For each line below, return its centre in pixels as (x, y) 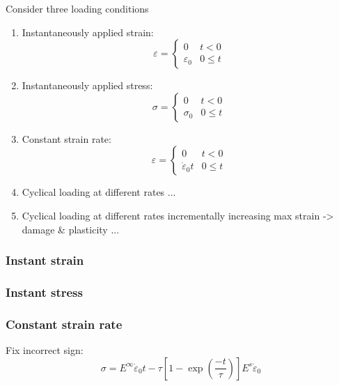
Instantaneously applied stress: (87, 85)
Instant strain (45, 260)
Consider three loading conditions (77, 8)
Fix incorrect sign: (45, 350)
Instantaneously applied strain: (88, 32)
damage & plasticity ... (71, 229)
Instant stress (44, 292)
